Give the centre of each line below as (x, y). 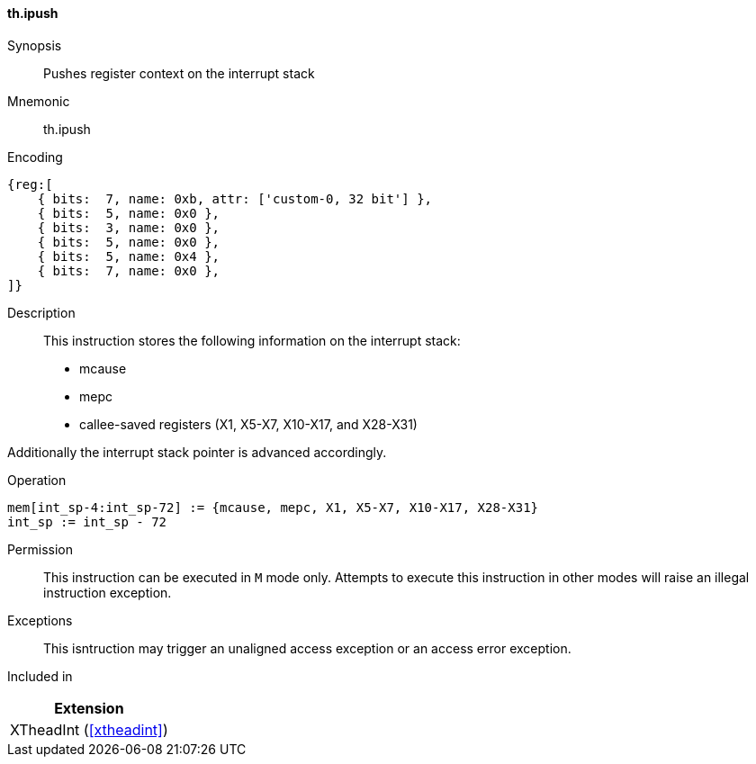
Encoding (35, 157)
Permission (40, 549)
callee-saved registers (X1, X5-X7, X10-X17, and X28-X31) (248, 424)
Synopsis (35, 45)
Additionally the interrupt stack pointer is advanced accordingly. (197, 452)
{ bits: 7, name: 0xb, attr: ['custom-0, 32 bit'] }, (235, 198)
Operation (37, 480)
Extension (89, 708)
